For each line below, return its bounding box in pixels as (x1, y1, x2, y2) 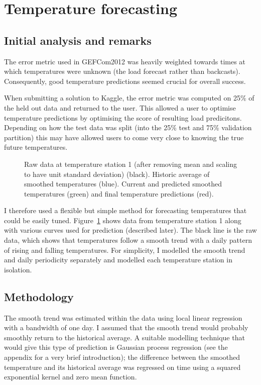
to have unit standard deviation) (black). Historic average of (24, 168, 210, 179)
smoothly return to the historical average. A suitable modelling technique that (4, 332, 245, 342)
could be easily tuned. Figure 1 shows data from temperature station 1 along (4, 215, 241, 225)
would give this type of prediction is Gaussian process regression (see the (4, 342, 228, 352)
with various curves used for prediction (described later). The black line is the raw (4, 225, 257, 235)
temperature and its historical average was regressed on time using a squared (4, 361, 241, 372)
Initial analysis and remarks (4, 32, 152, 48)
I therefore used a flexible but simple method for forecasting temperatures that (4, 205, 247, 216)
